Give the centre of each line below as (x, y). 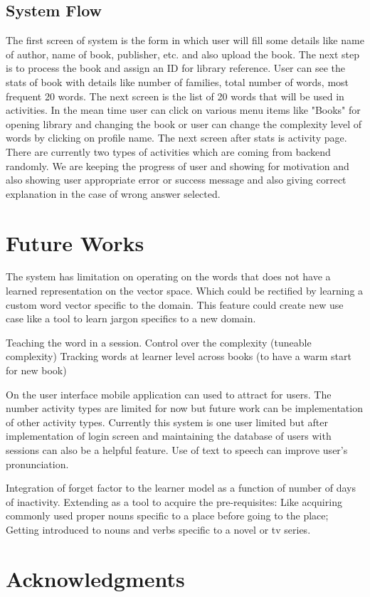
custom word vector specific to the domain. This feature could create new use (175, 304)
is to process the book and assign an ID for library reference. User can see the (175, 68)
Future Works (75, 242)
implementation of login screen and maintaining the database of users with (169, 436)
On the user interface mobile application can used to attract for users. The (169, 394)
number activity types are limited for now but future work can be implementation (184, 408)
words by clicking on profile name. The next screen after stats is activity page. (176, 138)
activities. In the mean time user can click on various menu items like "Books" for (183, 110)
